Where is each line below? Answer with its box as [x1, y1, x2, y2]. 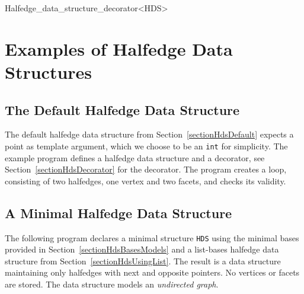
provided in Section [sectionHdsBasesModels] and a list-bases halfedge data [5, 243, 279, 255]
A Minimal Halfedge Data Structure [5, 203, 232, 222]
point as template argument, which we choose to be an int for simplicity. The [5, 139, 288, 152]
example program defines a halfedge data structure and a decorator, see [5, 151, 265, 164]
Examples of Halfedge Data [5, 36, 233, 60]
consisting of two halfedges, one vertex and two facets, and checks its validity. [5, 174, 286, 187]
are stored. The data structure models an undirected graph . [5, 278, 219, 290]
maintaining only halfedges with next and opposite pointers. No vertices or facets [5, 266, 300, 279]
